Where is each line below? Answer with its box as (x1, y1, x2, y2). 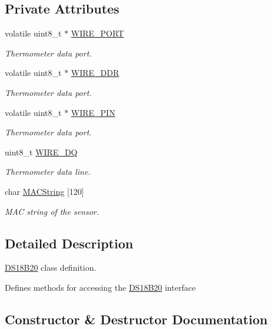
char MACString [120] (5, 185, 84, 197)
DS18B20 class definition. (5, 261, 97, 274)
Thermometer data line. (5, 165, 91, 178)
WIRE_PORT (71, 27, 124, 39)
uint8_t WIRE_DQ (5, 145, 78, 158)
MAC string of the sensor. (5, 205, 99, 217)
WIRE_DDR (71, 67, 120, 79)
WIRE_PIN (71, 106, 115, 118)
